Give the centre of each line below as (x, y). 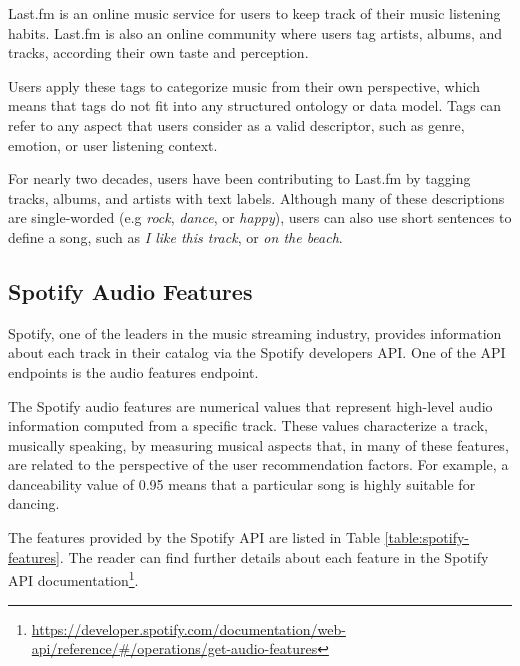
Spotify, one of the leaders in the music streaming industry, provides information (255, 332)
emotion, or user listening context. (113, 144)
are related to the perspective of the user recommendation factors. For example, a (258, 464)
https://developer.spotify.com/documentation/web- (188, 628)
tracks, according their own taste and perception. (158, 52)
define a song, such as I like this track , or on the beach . (175, 236)
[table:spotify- (427, 537)
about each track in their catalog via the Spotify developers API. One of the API (257, 352)
